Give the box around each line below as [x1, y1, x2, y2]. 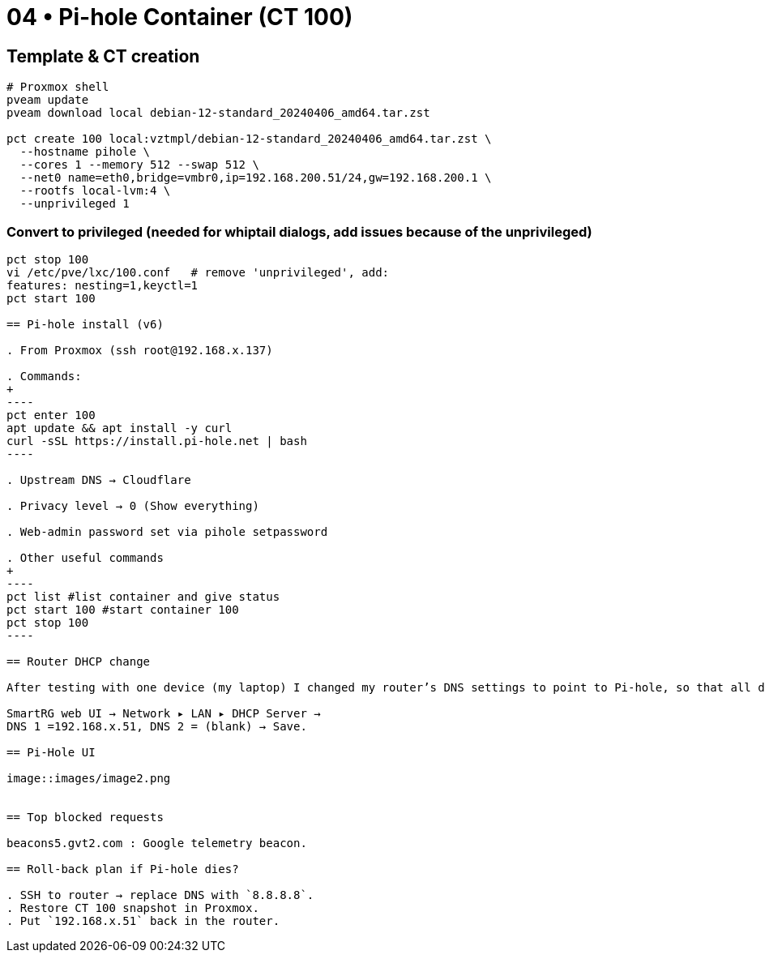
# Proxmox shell [6, 80, 109, 94]
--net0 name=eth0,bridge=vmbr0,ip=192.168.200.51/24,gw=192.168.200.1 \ [19, 171, 492, 185]
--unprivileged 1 [19, 197, 130, 211]
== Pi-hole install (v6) [6, 317, 164, 331]
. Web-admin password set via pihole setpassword [6, 524, 328, 538]
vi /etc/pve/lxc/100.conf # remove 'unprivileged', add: [6, 265, 390, 279]
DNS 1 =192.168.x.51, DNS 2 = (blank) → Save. [6, 719, 307, 733]
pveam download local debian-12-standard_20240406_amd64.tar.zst [6, 106, 430, 120]
